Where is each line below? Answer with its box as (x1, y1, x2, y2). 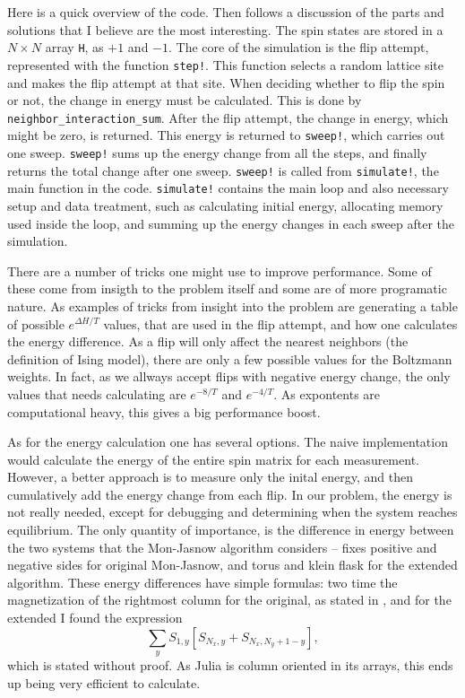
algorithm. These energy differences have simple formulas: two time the (7, 572, 398, 591)
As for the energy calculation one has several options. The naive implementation (7, 432, 448, 451)
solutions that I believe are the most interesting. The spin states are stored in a (7, 20, 443, 39)
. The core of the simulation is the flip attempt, (168, 38, 429, 57)
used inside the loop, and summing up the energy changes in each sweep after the (7, 214, 454, 232)
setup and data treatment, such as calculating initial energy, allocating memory (7, 196, 443, 214)
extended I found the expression (7, 608, 183, 627)
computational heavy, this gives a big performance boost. (7, 402, 321, 421)
